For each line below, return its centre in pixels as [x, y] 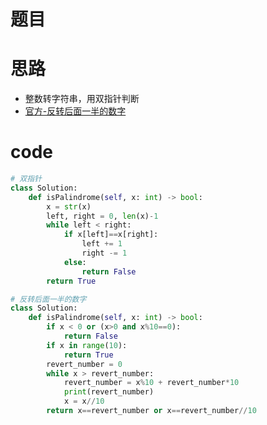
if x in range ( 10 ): [87, 345]
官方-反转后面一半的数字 [75, 111]
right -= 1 [104, 253]
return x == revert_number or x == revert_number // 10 [151, 411]
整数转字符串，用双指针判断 [82, 99]
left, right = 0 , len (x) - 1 [102, 216]
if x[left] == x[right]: [111, 235]
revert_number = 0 [84, 364]
